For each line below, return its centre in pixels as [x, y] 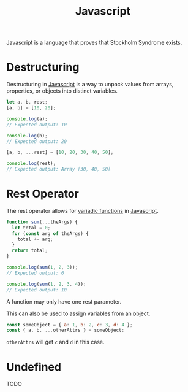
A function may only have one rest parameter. [64, 301]
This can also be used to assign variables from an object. [78, 313]
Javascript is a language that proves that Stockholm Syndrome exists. [94, 43]
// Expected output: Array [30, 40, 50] [59, 169]
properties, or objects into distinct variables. [62, 91]
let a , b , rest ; [27, 102]
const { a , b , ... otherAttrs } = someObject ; [65, 330]
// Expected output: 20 [37, 141]
